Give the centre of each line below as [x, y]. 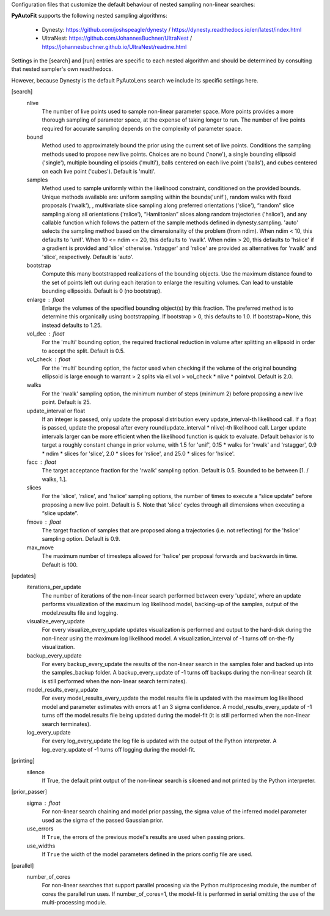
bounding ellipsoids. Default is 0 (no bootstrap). [102, 291]
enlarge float [45, 299]
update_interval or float [56, 411]
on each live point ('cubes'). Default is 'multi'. [99, 171]
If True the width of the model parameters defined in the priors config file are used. [147, 854]
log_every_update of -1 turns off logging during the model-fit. [119, 749]
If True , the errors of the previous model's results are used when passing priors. [143, 837]
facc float [42, 462]
